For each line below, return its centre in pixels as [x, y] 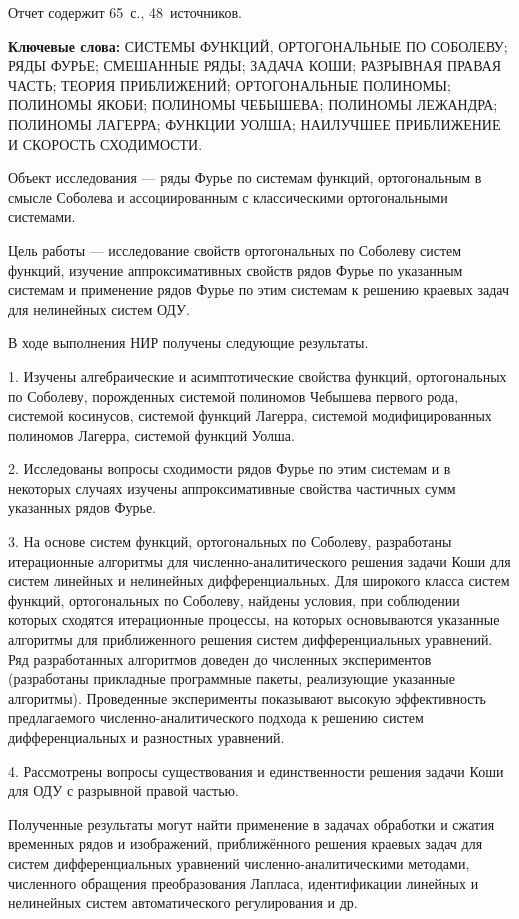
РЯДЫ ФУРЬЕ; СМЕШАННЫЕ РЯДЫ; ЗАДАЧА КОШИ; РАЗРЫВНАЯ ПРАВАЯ [255, 65]
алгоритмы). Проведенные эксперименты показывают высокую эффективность [247, 697]
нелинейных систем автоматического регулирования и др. [183, 902]
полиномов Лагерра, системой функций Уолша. [151, 434]
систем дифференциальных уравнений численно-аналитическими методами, [239, 862]
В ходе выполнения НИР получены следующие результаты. [188, 342]
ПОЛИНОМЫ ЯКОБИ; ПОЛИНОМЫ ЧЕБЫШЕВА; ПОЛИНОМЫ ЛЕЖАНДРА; [253, 104]
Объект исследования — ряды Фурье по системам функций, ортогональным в [245, 177]
